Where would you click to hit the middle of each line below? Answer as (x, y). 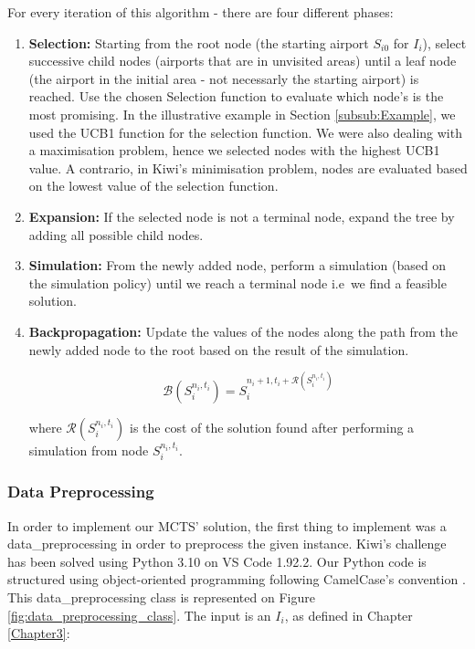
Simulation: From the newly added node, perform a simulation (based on (237, 265)
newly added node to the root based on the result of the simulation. (219, 349)
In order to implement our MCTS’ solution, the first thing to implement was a (227, 525)
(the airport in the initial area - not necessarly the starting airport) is (224, 78)
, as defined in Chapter (348, 615)
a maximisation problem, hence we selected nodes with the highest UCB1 (234, 150)
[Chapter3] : (39, 633)
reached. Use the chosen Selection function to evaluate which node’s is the (236, 96)
